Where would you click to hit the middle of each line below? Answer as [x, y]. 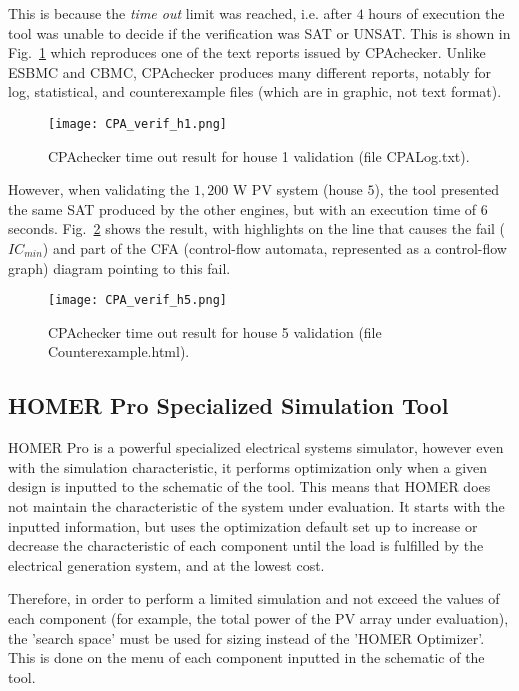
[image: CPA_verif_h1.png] [137, 123]
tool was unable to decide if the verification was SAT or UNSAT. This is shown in [259, 32]
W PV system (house [297, 189]
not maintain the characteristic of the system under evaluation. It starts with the [256, 506]
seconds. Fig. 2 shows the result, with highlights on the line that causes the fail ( [257, 228]
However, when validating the [99, 189]
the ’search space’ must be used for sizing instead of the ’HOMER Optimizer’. [246, 637]
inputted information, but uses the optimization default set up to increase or [243, 525]
